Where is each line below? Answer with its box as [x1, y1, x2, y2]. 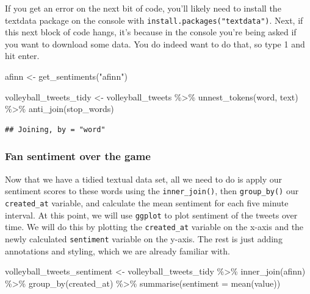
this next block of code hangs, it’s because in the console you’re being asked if [5, 26, 297, 38]
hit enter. [5, 49, 40, 62]
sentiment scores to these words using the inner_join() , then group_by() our [5, 184, 299, 197]
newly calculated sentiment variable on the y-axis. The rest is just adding [5, 232, 283, 245]
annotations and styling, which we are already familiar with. [5, 244, 230, 257]
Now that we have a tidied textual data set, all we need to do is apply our [5, 172, 282, 185]
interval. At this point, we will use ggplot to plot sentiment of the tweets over [5, 208, 298, 221]
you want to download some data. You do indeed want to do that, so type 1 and [5, 37, 305, 50]
